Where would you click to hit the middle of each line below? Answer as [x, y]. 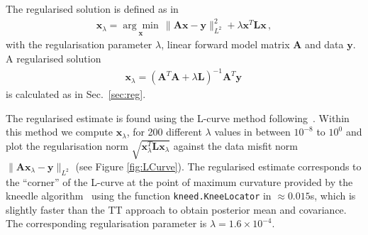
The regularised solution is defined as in [92, 9]
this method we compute [59, 132]
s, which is [333, 196]
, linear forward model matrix [225, 44]
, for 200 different [164, 132]
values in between [252, 132]
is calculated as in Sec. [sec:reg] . [76, 94]
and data [324, 44]
